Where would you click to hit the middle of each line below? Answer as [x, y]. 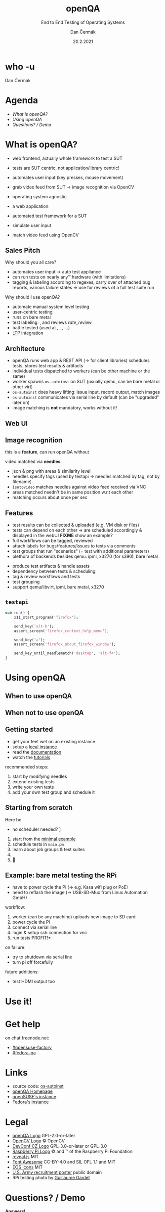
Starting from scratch [39, 808]
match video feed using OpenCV [45, 235]
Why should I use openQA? [33, 297]
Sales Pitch [23, 250]
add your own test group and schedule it [54, 792]
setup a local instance [35, 747]
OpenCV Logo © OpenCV [39, 1141]
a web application [30, 206]
